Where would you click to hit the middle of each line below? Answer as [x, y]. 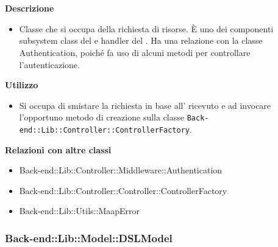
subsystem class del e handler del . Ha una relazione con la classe [141, 40]
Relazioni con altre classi [58, 149]
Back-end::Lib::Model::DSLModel [89, 238]
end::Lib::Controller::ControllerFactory [104, 130]
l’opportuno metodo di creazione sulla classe [102, 117]
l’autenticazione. [49, 64]
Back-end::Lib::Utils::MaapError [80, 211]
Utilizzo [22, 85]
